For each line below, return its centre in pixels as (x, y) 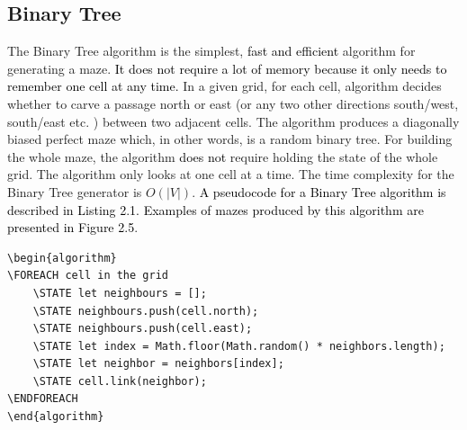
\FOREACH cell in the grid (88, 276)
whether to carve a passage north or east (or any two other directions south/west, (233, 103)
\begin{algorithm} (62, 258)
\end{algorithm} (56, 417)
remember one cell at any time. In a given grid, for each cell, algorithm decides (225, 86)
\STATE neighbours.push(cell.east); (143, 329)
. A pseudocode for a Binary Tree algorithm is (319, 191)
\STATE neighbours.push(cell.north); (146, 311)
